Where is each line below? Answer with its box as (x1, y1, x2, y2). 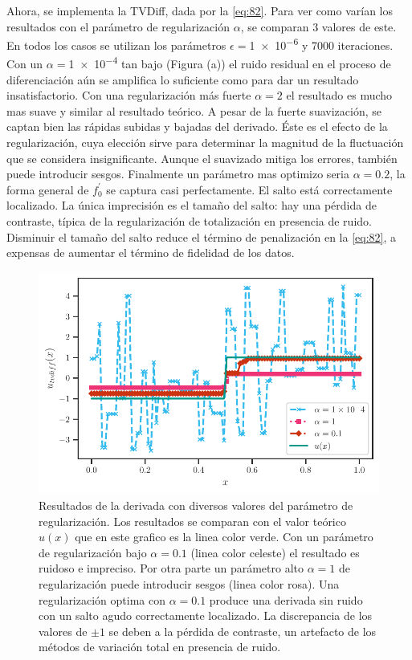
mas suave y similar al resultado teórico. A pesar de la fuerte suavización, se (6, 102, 381, 119)
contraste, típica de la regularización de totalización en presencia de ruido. (6, 213, 372, 230)
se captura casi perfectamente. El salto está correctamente (106, 181, 393, 198)
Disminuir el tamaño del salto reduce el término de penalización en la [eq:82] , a (6, 228, 397, 245)
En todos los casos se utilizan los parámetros (6, 36, 226, 53)
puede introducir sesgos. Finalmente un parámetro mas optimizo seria (6, 165, 349, 182)
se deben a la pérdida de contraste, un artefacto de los (108, 622, 377, 639)
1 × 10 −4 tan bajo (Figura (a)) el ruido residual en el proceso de (68, 53, 391, 72)
